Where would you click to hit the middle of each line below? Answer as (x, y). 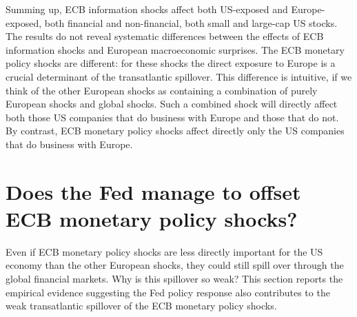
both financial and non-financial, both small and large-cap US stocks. (191, 22)
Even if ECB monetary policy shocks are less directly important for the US (164, 251)
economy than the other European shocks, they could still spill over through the (175, 265)
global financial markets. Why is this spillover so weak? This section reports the (174, 279)
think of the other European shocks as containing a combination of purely (162, 90)
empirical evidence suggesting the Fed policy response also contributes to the (168, 292)
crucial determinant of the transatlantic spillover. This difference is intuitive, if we (179, 76)
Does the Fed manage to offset (153, 191)
